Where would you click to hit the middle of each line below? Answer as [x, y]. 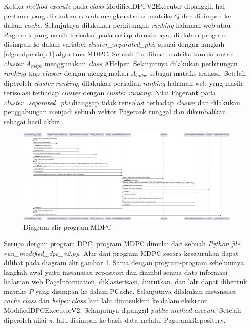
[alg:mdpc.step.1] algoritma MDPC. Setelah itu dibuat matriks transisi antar [118, 53]
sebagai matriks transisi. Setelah [198, 73]
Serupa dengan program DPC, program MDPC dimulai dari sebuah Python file [122, 243]
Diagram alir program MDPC [68, 227]
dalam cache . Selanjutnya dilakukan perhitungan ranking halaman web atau [117, 25]
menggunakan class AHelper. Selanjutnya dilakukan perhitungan [141, 63]
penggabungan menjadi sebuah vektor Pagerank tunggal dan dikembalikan [115, 112]
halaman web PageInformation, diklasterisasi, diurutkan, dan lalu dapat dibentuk [125, 282]
